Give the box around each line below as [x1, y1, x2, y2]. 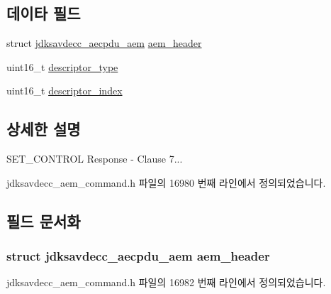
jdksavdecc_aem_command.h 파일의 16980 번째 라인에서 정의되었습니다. [6, 175, 326, 190]
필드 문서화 [6, 209, 81, 232]
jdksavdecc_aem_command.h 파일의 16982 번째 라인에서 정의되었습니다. [6, 275, 326, 290]
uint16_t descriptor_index [6, 83, 123, 98]
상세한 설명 [6, 118, 81, 140]
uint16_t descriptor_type [6, 59, 118, 74]
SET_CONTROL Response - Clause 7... [6, 151, 183, 166]
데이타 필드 [6, 2, 81, 24]
